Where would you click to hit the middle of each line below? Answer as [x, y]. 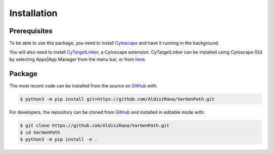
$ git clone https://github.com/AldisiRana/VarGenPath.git [95, 125]
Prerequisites [31, 31]
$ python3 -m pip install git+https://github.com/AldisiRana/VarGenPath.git [117, 99]
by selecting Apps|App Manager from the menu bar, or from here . [78, 59]
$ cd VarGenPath [40, 133]
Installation [33, 13]
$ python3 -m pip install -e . [59, 139]
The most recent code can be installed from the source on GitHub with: [83, 86]
